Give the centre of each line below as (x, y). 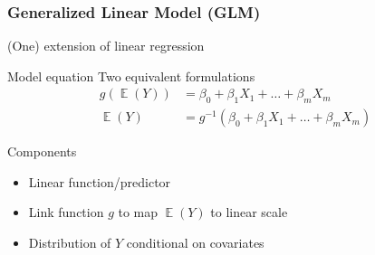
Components (42, 151)
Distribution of (70, 243)
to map (138, 212)
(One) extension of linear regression (106, 46)
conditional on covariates (195, 243)
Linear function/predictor (100, 181)
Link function (66, 212)
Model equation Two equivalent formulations (131, 76)
